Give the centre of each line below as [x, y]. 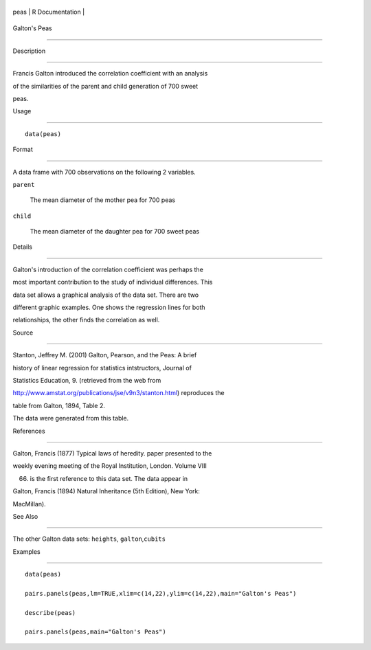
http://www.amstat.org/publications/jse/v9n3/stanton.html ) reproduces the [119, 393]
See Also [25, 516]
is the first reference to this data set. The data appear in [109, 478]
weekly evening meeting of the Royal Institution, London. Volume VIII [110, 466]
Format [23, 149]
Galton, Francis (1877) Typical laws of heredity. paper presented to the [112, 453]
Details [22, 247]
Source [23, 333]
